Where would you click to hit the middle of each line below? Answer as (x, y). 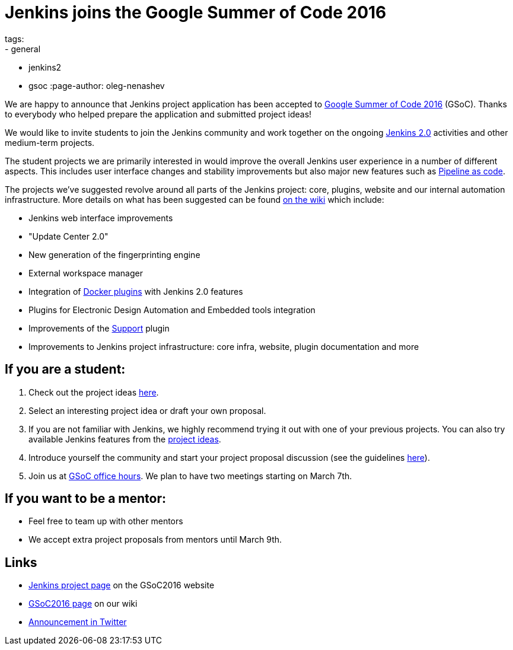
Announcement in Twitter (78, 622)
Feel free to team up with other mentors (106, 521)
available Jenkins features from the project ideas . (125, 439)
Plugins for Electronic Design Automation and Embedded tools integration (172, 310)
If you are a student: (65, 369)
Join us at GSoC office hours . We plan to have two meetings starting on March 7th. (190, 476)
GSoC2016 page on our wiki (83, 604)
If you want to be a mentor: (86, 499)
